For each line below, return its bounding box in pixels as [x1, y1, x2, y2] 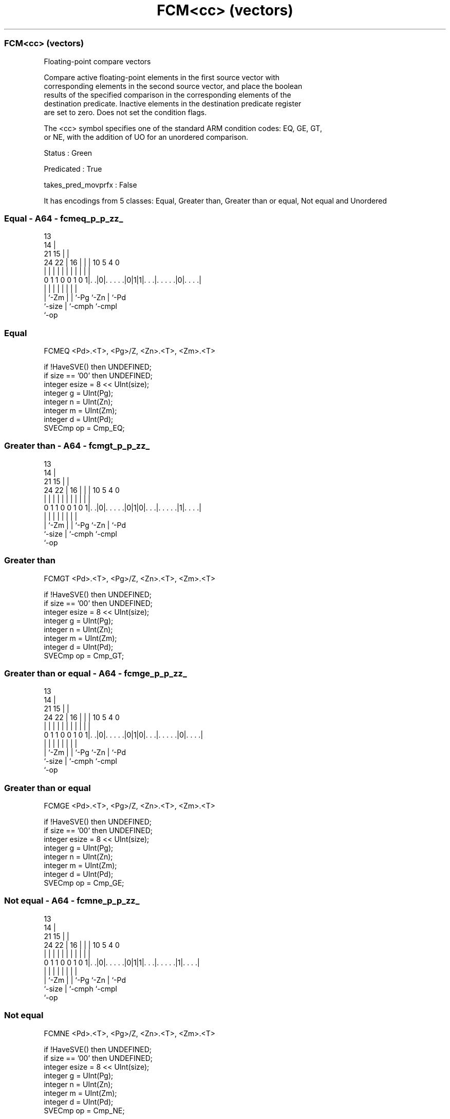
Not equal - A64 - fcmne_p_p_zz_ [4, 895, 140, 906]
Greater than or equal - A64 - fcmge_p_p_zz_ [4, 668, 187, 678]
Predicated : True [44, 164, 102, 173]
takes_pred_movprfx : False [44, 180, 137, 189]
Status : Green [44, 148, 92, 157]
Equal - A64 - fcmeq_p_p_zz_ [4, 213, 123, 224]
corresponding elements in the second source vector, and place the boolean [44, 81, 303, 90]
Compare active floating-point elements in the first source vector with [44, 72, 280, 82]
